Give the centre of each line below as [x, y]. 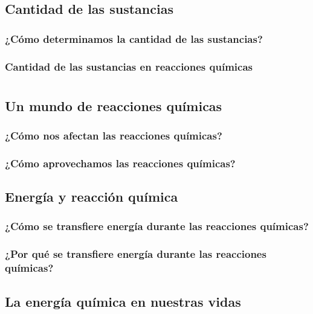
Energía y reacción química [92, 197]
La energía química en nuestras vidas [123, 301]
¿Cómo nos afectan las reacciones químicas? [114, 135]
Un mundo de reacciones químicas [114, 105]
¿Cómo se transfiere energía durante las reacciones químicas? [157, 226]
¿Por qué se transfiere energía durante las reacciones [136, 254]
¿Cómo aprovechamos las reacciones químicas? [120, 163]
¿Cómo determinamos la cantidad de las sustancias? [134, 38]
